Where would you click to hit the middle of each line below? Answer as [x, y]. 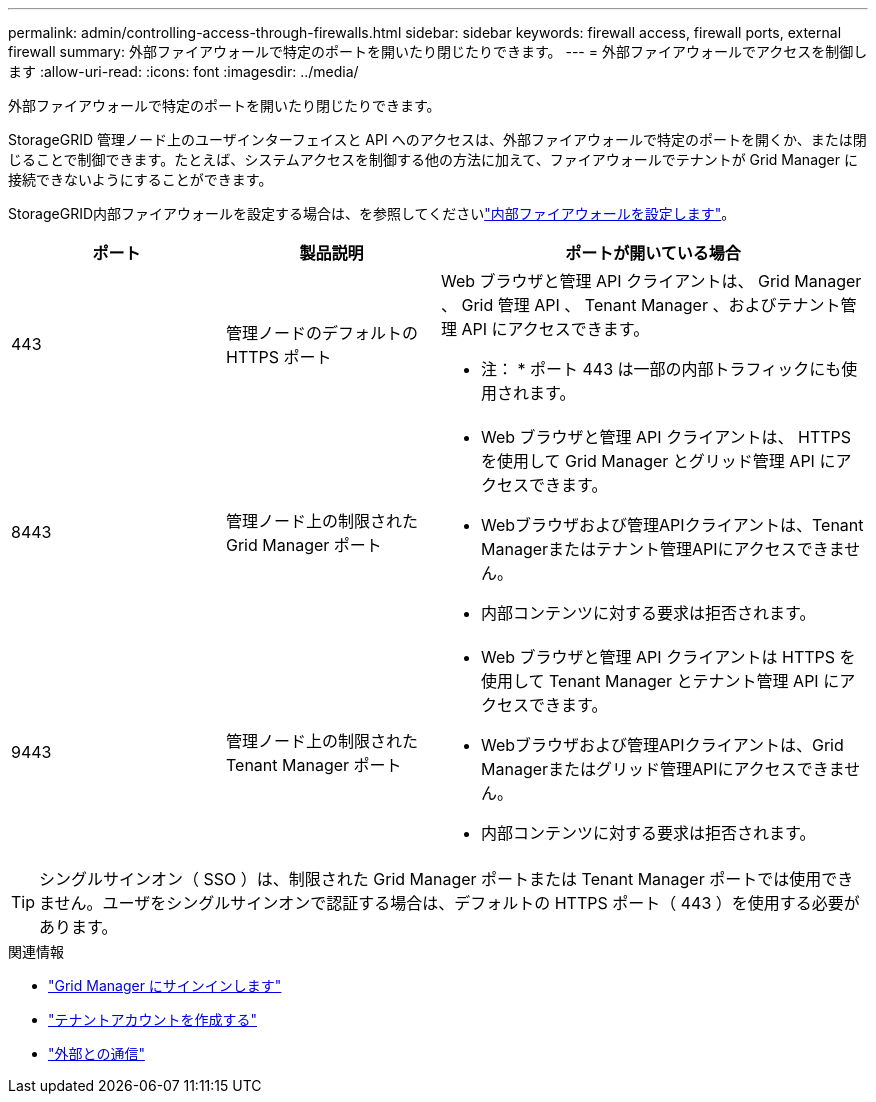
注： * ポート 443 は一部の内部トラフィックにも [661, 369]
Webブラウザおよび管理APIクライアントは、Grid [662, 745]
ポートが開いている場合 [653, 253]
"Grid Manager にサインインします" [165, 985]
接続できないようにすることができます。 [140, 179]
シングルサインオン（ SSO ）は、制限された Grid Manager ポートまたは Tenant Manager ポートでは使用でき [446, 879]
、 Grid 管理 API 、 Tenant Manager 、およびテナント [641, 305]
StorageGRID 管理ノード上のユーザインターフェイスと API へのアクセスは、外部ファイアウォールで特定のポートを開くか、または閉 [437, 139]
